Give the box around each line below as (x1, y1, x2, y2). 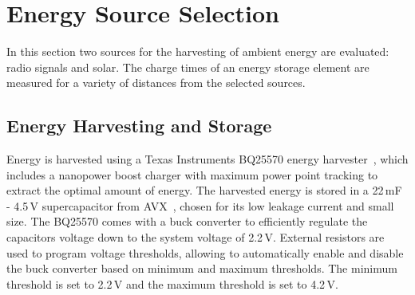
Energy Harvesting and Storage (6, 113, 272, 138)
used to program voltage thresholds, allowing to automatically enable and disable (6, 244, 404, 261)
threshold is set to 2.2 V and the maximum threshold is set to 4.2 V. (6, 275, 338, 292)
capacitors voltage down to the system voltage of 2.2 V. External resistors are (6, 229, 385, 246)
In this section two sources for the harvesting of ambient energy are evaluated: (6, 43, 389, 60)
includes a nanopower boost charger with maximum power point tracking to (6, 166, 378, 183)
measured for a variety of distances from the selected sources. (6, 74, 306, 91)
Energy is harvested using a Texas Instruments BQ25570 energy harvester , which (6, 151, 409, 167)
